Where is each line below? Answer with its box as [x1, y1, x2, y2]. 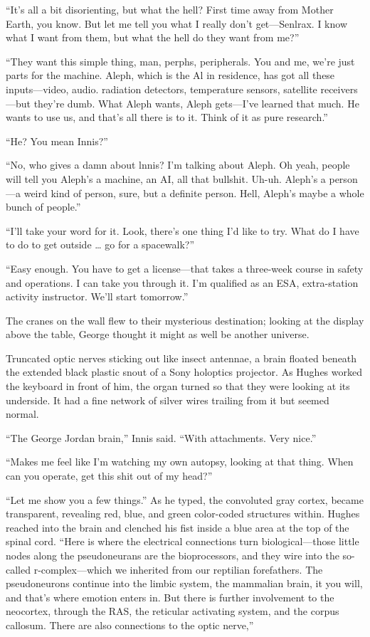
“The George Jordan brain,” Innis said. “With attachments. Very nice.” [6, 430, 317, 445]
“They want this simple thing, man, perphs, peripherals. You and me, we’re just [6, 53, 355, 68]
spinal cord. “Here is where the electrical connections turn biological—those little [6, 534, 359, 549]
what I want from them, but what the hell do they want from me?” [6, 30, 300, 45]
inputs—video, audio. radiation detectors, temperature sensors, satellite [6, 81, 317, 96]
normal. [6, 406, 39, 421]
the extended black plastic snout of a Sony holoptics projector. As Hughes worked [6, 364, 363, 379]
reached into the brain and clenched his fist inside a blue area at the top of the [6, 520, 349, 535]
